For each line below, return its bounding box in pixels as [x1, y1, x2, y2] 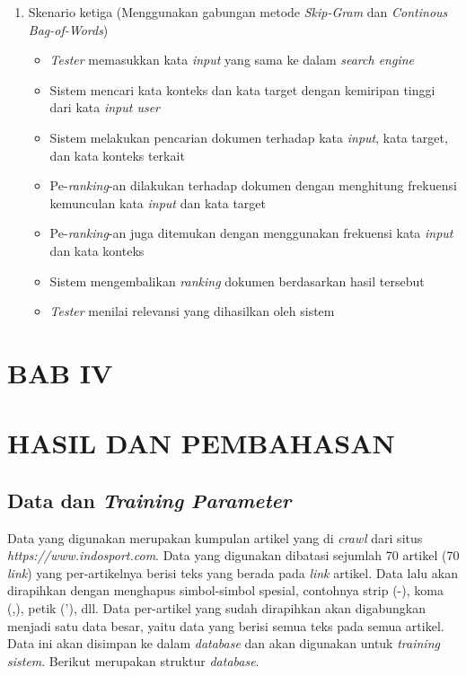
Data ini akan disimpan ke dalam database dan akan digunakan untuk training [7, 634, 440, 653]
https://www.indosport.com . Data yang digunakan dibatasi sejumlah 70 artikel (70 [7, 546, 460, 565]
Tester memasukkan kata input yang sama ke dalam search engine [49, 50, 415, 69]
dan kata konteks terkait [49, 145, 185, 164]
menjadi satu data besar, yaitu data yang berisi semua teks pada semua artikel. [7, 616, 444, 635]
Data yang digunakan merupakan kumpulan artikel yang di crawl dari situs [7, 528, 423, 547]
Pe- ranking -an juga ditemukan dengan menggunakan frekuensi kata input [49, 224, 453, 242]
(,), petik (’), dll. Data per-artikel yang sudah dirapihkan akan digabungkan [7, 599, 426, 618]
